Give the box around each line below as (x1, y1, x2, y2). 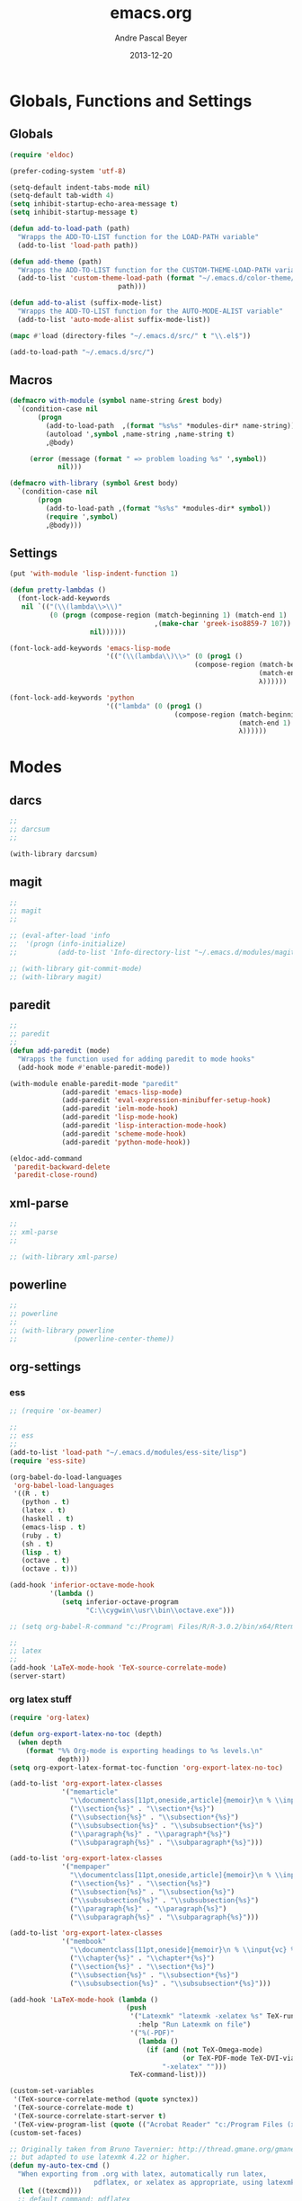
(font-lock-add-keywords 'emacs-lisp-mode (9, 644, 171, 653)
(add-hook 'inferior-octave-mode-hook (9, 1581, 155, 1590)
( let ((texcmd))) (17, 2186, 83, 2196)
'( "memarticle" (61, 1787, 119, 1796)
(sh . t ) (21, 1539, 54, 1548)
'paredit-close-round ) (13, 1171, 99, 1180)
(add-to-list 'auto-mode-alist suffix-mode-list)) (17, 315, 211, 324)
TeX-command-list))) (129, 2071, 207, 2080)
